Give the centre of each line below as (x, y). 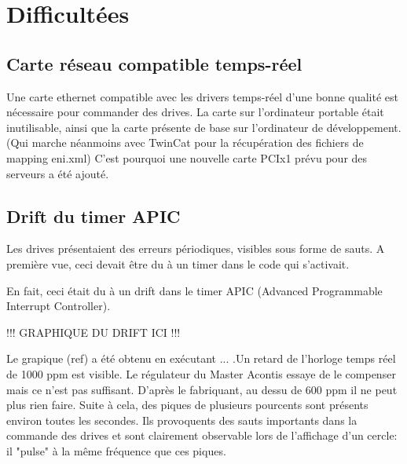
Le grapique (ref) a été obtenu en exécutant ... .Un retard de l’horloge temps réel (201, 358)
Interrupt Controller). (59, 306)
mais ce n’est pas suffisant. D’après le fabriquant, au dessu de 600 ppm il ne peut (202, 389)
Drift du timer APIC (93, 216)
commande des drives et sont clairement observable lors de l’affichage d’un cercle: (202, 435)
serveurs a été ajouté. (58, 173)
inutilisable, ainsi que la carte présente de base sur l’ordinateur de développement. (204, 127)
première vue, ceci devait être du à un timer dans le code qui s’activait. (178, 263)
